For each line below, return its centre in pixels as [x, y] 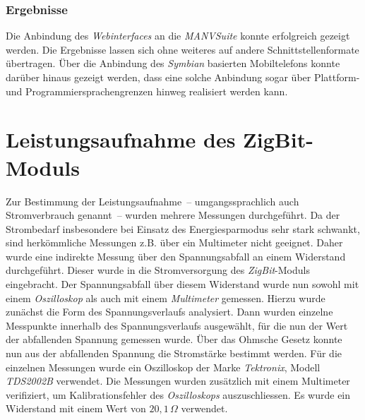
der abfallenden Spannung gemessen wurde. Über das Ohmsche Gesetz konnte [174, 339]
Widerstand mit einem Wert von [76, 408]
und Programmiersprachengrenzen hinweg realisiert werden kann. [147, 91]
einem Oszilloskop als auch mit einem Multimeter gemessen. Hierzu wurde [166, 298]
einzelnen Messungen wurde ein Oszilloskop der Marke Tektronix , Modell [163, 367]
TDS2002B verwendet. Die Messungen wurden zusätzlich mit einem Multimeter [178, 381]
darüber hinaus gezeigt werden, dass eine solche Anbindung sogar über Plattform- [183, 77]
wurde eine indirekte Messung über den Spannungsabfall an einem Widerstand [176, 256]
